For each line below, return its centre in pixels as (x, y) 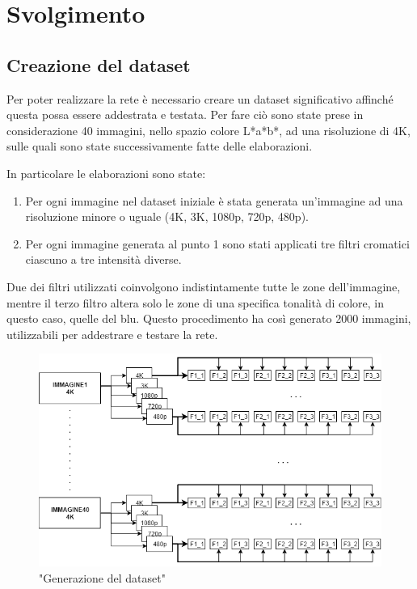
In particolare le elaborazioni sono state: (106, 173)
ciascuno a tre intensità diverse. (103, 259)
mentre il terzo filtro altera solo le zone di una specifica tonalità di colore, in (195, 302)
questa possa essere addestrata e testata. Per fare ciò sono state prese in (185, 114)
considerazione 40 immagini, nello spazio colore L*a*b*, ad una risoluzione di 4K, (208, 130)
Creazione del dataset (99, 64)
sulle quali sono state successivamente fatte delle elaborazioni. (160, 146)
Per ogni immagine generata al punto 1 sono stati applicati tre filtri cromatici (217, 243)
